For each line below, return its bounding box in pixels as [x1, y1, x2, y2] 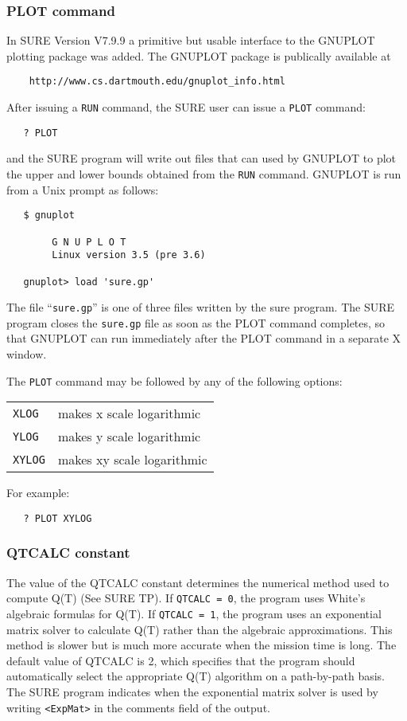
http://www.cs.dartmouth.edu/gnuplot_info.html [29, 76, 285, 88]
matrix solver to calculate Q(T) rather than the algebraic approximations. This [6, 621, 393, 637]
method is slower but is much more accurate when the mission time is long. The [6, 637, 397, 653]
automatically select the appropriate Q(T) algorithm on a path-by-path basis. [6, 668, 385, 684]
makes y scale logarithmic [57, 427, 201, 446]
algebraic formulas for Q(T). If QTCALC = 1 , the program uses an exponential [6, 605, 382, 622]
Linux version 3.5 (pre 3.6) [52, 249, 206, 261]
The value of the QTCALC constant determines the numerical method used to [6, 574, 390, 590]
